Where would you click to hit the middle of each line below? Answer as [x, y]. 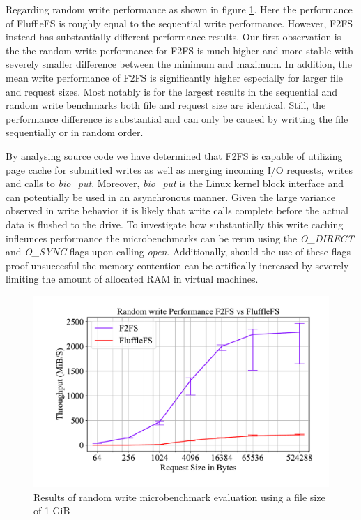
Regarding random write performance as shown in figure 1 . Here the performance [179, 9]
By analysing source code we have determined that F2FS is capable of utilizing [174, 155]
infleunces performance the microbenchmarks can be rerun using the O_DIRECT [180, 238]
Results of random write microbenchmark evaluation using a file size [179, 497]
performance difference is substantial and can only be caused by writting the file [177, 118]
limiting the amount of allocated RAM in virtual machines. [132, 279]
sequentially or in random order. [75, 132]
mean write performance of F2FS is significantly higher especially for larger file [174, 77]
